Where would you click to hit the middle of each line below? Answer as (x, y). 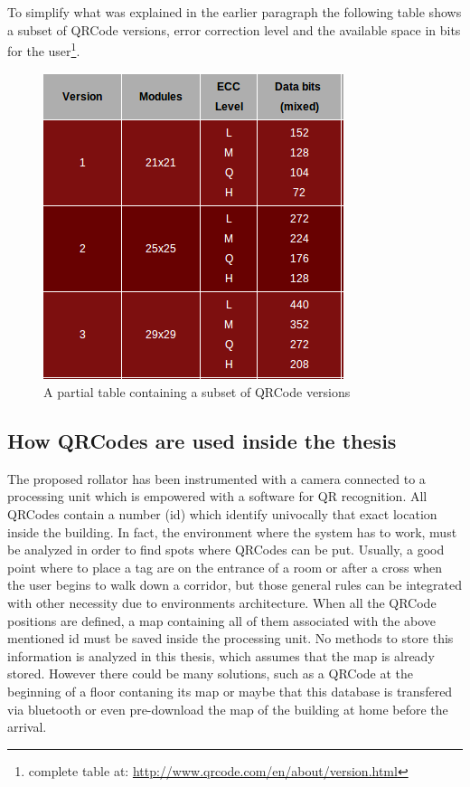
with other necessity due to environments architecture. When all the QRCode (222, 602)
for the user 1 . (44, 49)
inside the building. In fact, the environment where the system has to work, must (232, 531)
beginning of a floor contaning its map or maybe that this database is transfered (230, 691)
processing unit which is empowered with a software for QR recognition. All (217, 496)
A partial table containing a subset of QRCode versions (197, 392)
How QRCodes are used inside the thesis (202, 441)
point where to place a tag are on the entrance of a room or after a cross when (225, 567)
